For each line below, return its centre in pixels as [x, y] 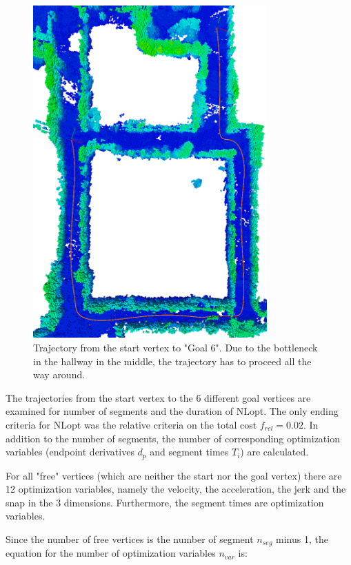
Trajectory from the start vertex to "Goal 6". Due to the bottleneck [175, 347]
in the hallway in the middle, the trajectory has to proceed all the [172, 361]
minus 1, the [302, 538]
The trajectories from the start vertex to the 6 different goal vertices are [158, 397]
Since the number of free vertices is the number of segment [130, 538]
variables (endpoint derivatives [70, 452]
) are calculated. [274, 452]
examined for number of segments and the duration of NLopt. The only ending [172, 411]
